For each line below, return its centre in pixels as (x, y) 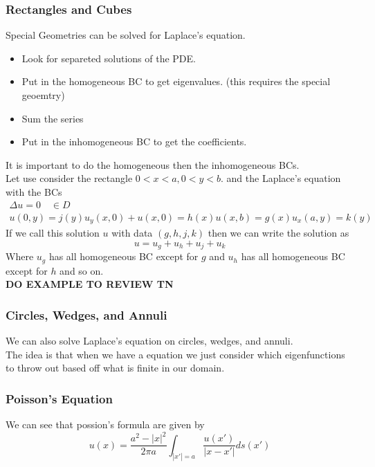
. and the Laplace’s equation (281, 178)
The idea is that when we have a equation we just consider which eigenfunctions (175, 354)
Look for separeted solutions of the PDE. (109, 58)
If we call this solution (53, 233)
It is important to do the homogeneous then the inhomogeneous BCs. (153, 164)
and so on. (82, 270)
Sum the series (53, 118)
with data (132, 233)
